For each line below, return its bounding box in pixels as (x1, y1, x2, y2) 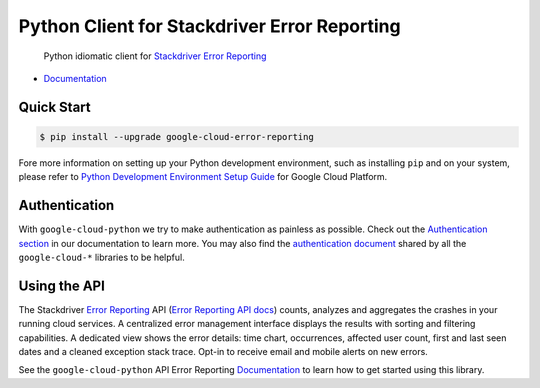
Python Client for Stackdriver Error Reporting (18, 15, 401, 37)
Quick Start (18, 98, 91, 115)
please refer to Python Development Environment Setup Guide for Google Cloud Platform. (18, 171, 388, 183)
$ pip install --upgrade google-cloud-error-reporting (39, 131, 314, 142)
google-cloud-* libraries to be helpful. (18, 251, 185, 263)
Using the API (18, 277, 105, 294)
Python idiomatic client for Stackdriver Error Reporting (43, 50, 267, 62)
